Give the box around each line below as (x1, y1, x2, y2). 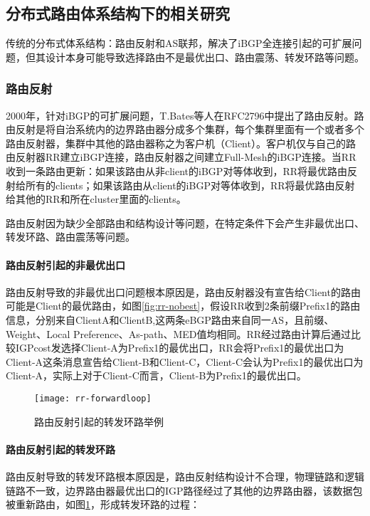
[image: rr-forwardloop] (34, 393, 152, 404)
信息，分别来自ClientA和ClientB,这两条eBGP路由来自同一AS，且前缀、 (6, 312, 334, 327)
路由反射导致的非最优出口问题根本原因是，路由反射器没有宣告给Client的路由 (6, 284, 361, 299)
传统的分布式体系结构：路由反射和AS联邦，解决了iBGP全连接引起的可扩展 (6, 36, 352, 51)
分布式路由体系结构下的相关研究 (6, 2, 230, 24)
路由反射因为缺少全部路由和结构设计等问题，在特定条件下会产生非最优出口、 (6, 215, 364, 230)
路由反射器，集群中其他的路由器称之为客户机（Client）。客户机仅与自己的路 (6, 135, 356, 150)
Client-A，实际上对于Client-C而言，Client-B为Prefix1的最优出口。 (6, 368, 307, 383)
